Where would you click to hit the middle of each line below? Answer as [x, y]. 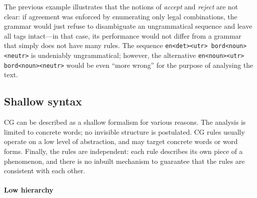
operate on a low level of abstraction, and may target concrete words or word [121, 141]
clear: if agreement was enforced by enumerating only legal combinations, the [121, 16]
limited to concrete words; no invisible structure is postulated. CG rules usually [125, 131]
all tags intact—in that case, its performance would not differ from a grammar [123, 35]
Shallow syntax [43, 101]
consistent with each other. [45, 171]
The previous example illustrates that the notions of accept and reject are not [121, 6]
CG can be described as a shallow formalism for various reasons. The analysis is [125, 122]
